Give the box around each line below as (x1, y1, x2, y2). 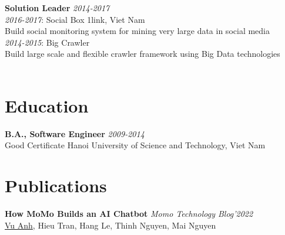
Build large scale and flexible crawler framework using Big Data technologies (5, 47, 280, 60)
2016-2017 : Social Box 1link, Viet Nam (5, 13, 145, 25)
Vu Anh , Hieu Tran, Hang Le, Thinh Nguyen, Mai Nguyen (5, 219, 216, 231)
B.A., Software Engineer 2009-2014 (5, 127, 145, 139)
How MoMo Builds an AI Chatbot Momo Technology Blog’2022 (5, 207, 253, 219)
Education (5, 93, 89, 117)
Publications (5, 173, 107, 197)
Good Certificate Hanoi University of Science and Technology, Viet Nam (5, 139, 266, 151)
